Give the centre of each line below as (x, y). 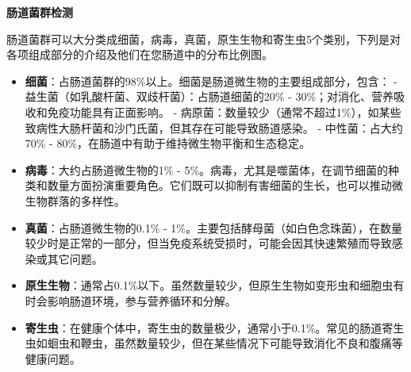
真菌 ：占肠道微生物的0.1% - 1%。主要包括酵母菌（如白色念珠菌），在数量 (213, 227)
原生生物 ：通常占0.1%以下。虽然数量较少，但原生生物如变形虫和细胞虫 (209, 285)
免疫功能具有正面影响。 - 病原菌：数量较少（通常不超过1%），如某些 (224, 111)
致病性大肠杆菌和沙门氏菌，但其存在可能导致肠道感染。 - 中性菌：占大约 (214, 127)
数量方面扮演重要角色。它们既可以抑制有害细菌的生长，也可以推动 (219, 185)
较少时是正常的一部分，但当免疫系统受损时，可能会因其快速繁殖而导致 (208, 243)
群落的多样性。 (86, 200)
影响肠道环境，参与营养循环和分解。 (142, 300)
